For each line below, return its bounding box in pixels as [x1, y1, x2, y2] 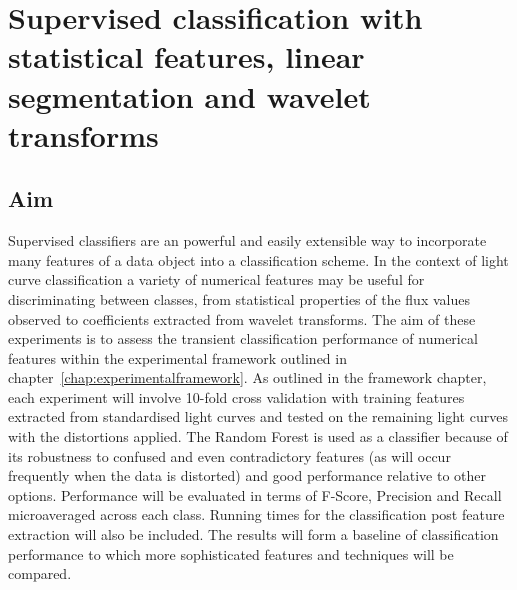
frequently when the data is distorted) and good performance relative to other [8, 465, 486, 486]
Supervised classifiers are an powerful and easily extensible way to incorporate [8, 230, 487, 251]
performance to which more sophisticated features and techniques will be [8, 543, 454, 564]
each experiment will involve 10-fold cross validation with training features [8, 386, 465, 407]
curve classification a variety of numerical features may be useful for [8, 269, 425, 290]
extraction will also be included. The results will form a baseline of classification [8, 524, 499, 545]
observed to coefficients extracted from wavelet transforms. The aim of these [8, 308, 476, 329]
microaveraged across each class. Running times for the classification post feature [8, 504, 505, 525]
